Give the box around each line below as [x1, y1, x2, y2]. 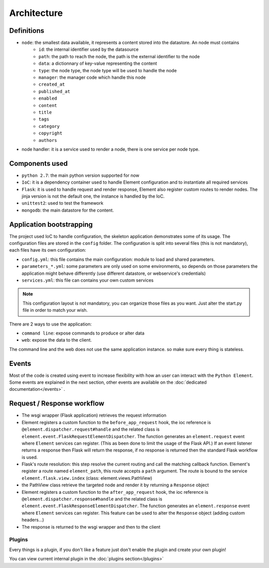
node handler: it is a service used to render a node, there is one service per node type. [21, 146, 200, 152]
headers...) [21, 517, 44, 523]
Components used [9, 159, 68, 168]
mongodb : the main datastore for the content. [21, 207, 114, 213]
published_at [38, 89, 71, 94]
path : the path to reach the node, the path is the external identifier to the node [38, 53, 200, 59]
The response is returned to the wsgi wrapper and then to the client [21, 524, 160, 530]
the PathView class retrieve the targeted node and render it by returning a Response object [21, 482, 209, 488]
